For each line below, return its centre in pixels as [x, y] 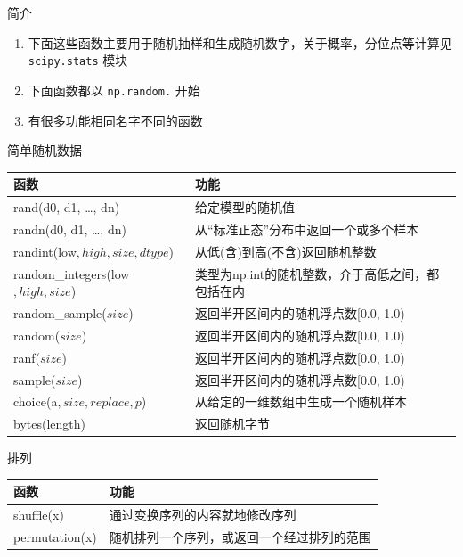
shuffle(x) [39, 515]
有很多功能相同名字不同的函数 [115, 120]
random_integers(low [72, 273]
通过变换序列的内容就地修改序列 [203, 515]
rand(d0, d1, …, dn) [67, 207]
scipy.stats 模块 [78, 60]
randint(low [45, 251]
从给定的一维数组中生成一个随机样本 [301, 401]
